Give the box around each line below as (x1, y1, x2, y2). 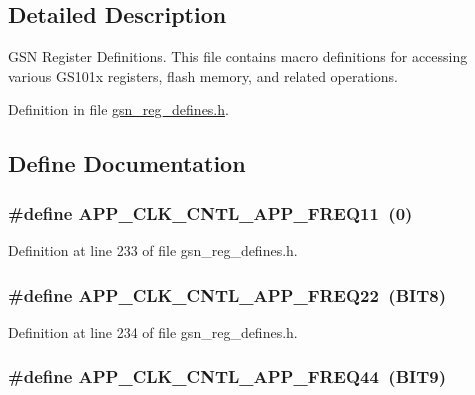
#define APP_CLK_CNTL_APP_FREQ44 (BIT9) (8, 364, 446, 389)
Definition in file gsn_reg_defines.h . (8, 99, 229, 120)
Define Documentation (8, 148, 246, 179)
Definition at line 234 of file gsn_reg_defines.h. (8, 321, 298, 342)
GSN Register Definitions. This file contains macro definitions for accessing (8, 46, 468, 67)
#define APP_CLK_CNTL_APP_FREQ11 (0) (8, 200, 413, 225)
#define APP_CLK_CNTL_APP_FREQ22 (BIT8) (8, 282, 446, 307)
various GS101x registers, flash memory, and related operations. (8, 65, 399, 86)
